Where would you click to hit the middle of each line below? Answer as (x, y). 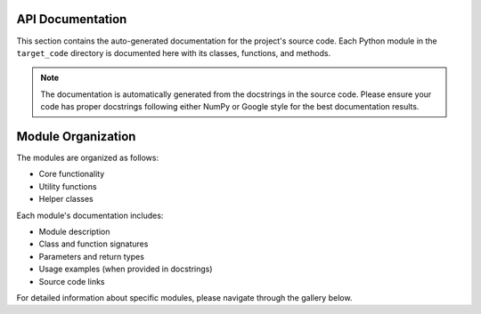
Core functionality (72, 174)
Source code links (72, 281)
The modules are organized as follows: (88, 157)
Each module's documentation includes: (90, 215)
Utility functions (68, 186)
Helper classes (66, 199)
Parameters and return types (91, 256)
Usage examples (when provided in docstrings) (126, 269)
